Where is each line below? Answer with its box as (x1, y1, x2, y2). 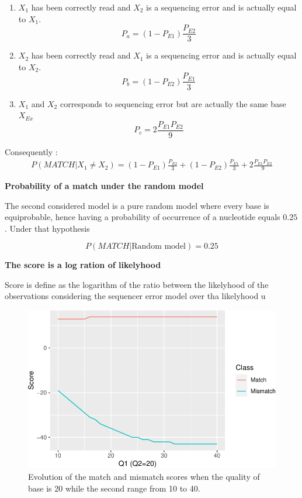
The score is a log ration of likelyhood (5, 259, 161, 271)
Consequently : (5, 145, 58, 157)
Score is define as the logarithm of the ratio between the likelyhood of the (5, 278, 269, 290)
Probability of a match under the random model (5, 179, 204, 191)
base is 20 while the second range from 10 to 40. (28, 482, 200, 494)
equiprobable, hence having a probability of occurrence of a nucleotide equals (5, 211, 280, 223)
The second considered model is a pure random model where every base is (5, 199, 269, 211)
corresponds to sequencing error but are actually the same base (60, 97, 286, 109)
